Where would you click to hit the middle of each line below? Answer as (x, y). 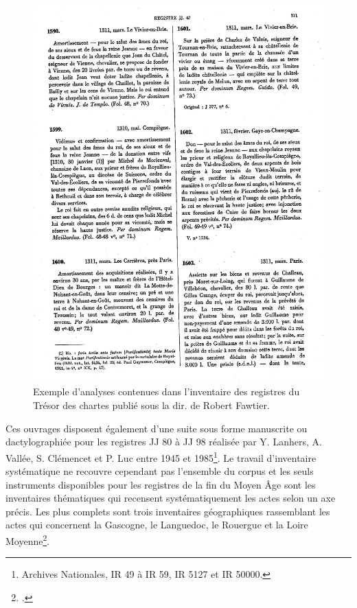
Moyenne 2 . (28, 540)
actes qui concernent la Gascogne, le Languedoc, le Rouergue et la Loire (157, 525)
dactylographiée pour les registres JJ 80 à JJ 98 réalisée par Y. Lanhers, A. (164, 442)
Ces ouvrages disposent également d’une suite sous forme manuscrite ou (157, 428)
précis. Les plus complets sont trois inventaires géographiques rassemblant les (168, 511)
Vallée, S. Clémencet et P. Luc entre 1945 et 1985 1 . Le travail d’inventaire (161, 456)
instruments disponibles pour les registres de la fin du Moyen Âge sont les (161, 484)
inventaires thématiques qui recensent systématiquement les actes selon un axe (171, 498)
